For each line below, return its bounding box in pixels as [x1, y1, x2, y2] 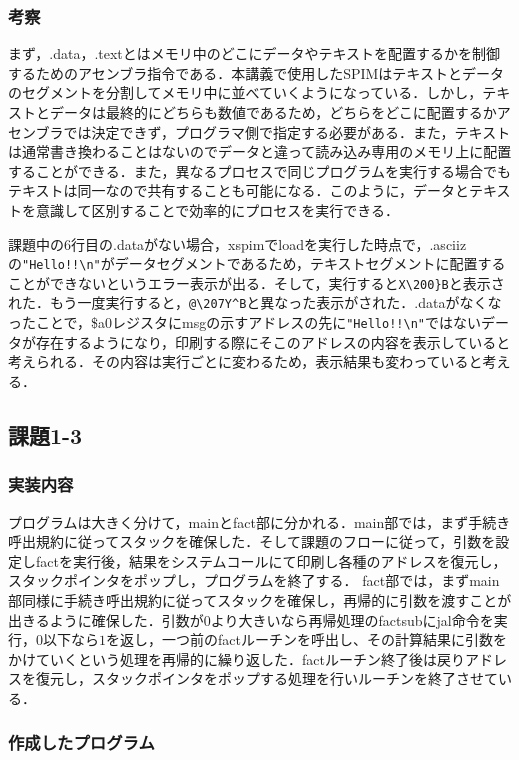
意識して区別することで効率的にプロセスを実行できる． [35, 199, 399, 220]
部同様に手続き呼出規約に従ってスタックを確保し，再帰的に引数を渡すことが [8, 589, 512, 610]
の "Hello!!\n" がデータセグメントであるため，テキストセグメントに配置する [8, 253, 506, 274]
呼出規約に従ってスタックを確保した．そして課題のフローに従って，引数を [8, 531, 496, 552]
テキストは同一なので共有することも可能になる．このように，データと [8, 180, 469, 201]
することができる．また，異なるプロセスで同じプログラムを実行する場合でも [8, 160, 512, 181]
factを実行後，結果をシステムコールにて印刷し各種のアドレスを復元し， [35, 550, 507, 571]
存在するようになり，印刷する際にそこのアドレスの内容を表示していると [35, 331, 511, 352]
